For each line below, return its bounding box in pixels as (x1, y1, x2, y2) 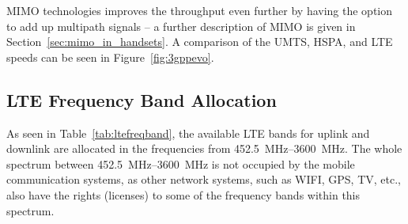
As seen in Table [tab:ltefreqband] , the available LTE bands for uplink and (6, 124, 370, 141)
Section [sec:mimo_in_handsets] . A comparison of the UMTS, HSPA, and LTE (6, 33, 393, 50)
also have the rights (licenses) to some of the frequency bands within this (6, 186, 361, 203)
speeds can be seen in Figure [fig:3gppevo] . (6, 48, 214, 65)
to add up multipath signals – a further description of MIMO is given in (6, 17, 356, 34)
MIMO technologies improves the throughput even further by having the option (6, 2, 393, 18)
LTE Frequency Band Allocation (6, 87, 277, 112)
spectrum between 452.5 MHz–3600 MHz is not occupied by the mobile (6, 155, 355, 172)
